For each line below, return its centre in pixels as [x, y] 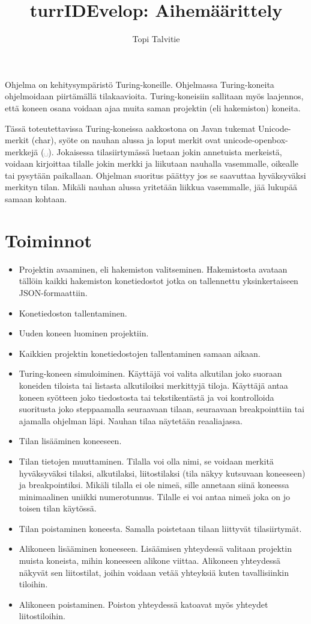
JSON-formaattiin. [53, 292]
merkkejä [22, 151]
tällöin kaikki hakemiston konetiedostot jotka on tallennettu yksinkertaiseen [159, 281]
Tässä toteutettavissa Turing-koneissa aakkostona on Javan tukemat [130, 128]
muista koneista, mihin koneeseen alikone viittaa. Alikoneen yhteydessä [149, 561]
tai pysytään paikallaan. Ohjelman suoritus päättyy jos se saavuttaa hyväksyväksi [155, 175]
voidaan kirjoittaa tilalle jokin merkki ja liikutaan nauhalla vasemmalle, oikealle [152, 163]
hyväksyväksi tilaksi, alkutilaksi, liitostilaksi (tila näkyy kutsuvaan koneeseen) [162, 473]
